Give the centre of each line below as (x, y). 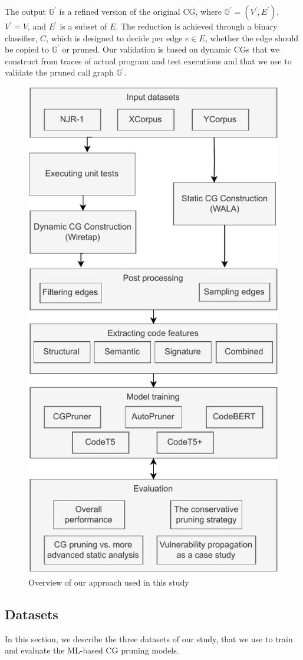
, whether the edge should (251, 37)
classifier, (21, 37)
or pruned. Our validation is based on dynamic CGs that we (171, 49)
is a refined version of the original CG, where (140, 11)
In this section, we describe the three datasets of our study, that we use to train (149, 638)
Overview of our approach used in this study (109, 582)
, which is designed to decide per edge (114, 37)
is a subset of (83, 26)
